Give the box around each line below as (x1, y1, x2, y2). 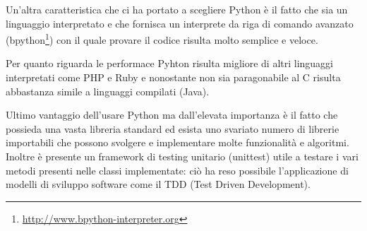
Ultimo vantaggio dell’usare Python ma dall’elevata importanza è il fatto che (6, 107, 338, 122)
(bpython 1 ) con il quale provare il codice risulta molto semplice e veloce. (6, 30, 318, 47)
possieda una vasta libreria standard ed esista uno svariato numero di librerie (6, 121, 339, 136)
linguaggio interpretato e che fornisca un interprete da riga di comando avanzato (6, 16, 354, 30)
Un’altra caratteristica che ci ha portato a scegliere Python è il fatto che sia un (6, 2, 348, 16)
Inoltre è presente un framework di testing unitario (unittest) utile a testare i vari (6, 149, 359, 163)
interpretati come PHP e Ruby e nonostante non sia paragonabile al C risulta (6, 70, 341, 85)
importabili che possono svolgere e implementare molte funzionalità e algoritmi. (6, 135, 349, 150)
